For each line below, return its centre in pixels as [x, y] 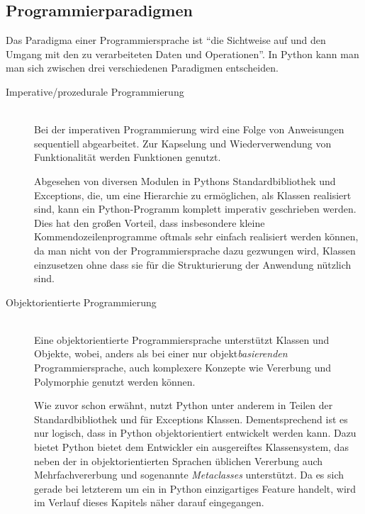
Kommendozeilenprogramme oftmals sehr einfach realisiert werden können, [196, 236]
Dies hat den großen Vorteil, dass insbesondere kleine [150, 222]
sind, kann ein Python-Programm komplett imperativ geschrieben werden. [195, 209]
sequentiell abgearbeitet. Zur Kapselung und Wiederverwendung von [183, 143]
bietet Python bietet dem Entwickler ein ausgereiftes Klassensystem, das [191, 447]
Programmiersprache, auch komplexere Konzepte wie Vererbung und [182, 368]
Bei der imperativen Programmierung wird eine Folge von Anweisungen [189, 129]
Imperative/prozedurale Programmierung [95, 91]
